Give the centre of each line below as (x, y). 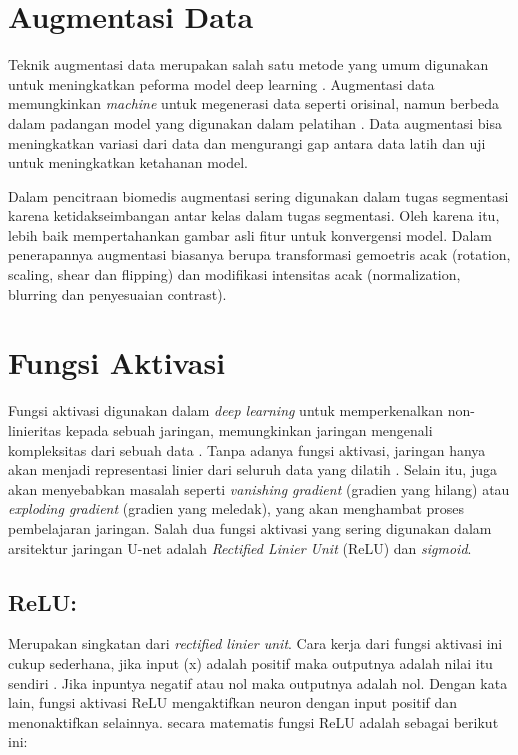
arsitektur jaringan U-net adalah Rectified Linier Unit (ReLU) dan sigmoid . (240, 547)
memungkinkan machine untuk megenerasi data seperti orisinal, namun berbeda (254, 103)
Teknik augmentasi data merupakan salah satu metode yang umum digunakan (248, 64)
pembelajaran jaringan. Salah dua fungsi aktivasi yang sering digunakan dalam (250, 527)
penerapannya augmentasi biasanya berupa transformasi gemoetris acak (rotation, (259, 254)
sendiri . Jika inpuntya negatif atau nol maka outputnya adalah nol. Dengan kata (258, 682)
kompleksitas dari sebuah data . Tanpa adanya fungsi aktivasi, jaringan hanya (247, 449)
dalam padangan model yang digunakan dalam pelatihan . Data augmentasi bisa (255, 122)
